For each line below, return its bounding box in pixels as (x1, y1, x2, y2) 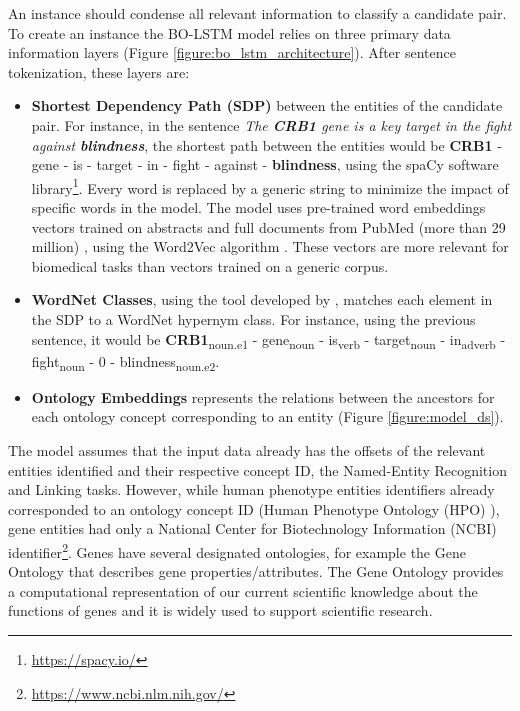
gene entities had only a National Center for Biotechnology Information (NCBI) (8, 518, 497, 539)
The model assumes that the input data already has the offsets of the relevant (8, 440, 486, 460)
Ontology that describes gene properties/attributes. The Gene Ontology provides (8, 561, 504, 582)
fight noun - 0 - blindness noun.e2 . (31, 350, 220, 374)
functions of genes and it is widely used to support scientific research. (8, 600, 433, 621)
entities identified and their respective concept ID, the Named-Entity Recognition (8, 459, 507, 480)
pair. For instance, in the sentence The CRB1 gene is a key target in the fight (31, 114, 512, 135)
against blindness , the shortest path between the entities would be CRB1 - (31, 134, 502, 155)
